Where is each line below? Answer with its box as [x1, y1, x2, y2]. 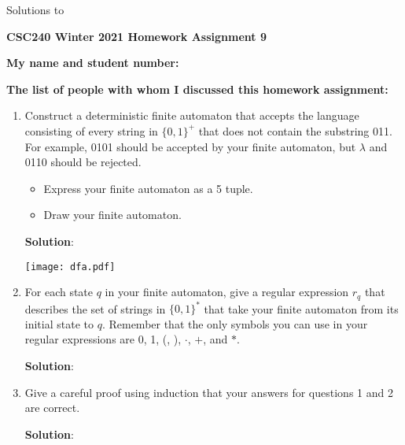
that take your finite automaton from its [204, 300, 399, 317]
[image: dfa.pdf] [24, 261, 116, 273]
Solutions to [6, 2, 64, 17]
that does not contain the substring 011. [198, 122, 392, 139]
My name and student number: [6, 54, 179, 71]
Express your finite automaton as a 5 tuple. [43, 180, 253, 196]
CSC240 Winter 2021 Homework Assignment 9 [6, 28, 267, 44]
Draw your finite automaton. [43, 206, 182, 223]
